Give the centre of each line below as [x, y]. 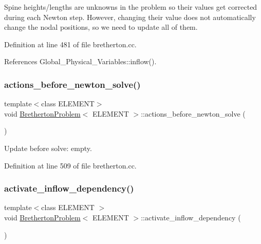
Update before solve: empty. [48, 148]
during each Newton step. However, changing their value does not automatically [130, 17]
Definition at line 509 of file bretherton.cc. [70, 165]
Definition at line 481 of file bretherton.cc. [70, 44]
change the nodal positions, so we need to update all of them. [101, 27]
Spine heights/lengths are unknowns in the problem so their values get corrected [131, 7]
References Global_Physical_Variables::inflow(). [80, 61]
